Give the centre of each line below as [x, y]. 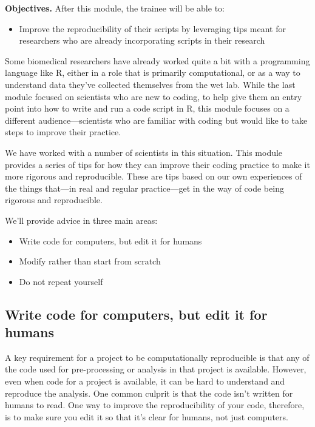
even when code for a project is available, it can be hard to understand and [145, 381]
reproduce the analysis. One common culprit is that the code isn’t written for [149, 393]
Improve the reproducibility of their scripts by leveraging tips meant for [152, 28]
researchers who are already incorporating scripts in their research [142, 40]
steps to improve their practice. [63, 132]
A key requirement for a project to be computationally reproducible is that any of [157, 357]
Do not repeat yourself [61, 281]
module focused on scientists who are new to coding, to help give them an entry [154, 96]
